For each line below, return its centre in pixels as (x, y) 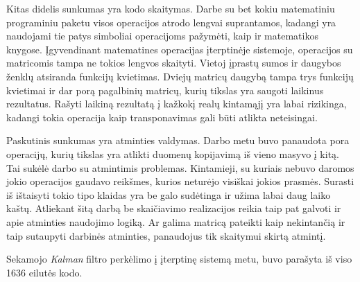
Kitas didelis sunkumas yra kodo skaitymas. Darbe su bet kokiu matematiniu (171, 8)
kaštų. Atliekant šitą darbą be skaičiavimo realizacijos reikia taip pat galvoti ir (174, 208)
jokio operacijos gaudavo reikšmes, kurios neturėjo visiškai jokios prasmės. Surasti (180, 181)
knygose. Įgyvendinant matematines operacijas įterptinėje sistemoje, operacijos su (180, 49)
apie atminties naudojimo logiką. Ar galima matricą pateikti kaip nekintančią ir (176, 221)
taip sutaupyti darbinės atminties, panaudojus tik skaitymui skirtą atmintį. (166, 235)
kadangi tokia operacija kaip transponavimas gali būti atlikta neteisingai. (162, 117)
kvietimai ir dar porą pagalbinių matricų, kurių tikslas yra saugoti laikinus (165, 90)
